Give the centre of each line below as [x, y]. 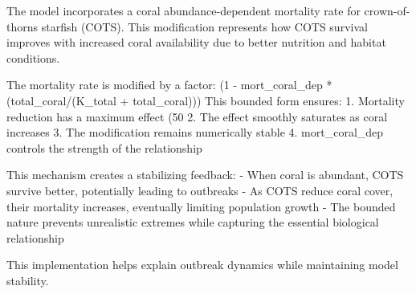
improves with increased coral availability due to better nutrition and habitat [196, 42]
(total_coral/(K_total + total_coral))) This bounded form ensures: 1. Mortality [206, 100]
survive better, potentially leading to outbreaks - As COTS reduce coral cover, [200, 190]
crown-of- [387, 10]
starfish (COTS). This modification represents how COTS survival [204, 26]
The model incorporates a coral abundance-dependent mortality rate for [184, 10]
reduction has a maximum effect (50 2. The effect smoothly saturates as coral [197, 116]
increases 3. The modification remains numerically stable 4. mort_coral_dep [195, 132]
